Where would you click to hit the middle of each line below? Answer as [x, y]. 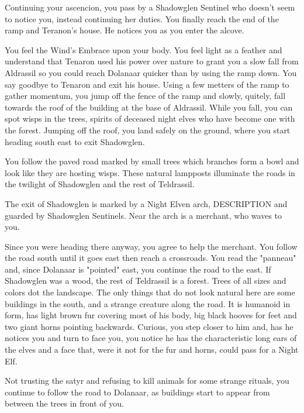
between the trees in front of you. [64, 403]
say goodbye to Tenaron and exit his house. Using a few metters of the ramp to [147, 84]
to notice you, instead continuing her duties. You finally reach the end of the [142, 18]
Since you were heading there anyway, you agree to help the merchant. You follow [151, 246]
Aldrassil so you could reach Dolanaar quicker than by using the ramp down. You [151, 72]
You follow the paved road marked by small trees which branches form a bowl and [152, 161]
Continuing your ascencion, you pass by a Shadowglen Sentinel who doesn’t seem [150, 7]
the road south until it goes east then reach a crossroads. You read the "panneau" [151, 258]
